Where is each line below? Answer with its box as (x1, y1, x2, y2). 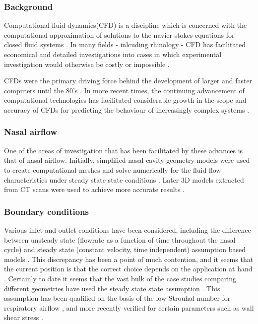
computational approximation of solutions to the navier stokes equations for (4, 29, 235, 40)
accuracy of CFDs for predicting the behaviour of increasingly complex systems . (4, 104, 250, 115)
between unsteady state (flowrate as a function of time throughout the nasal (4, 234, 236, 245)
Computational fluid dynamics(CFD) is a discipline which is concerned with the (4, 20, 247, 30)
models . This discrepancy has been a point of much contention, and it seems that (4, 254, 254, 264)
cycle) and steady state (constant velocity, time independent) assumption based (4, 244, 246, 255)
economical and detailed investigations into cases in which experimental (4, 49, 222, 59)
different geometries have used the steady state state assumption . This (4, 283, 220, 293)
